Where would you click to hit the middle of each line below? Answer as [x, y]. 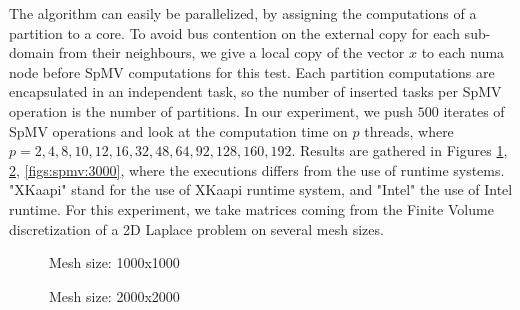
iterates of [474, 110]
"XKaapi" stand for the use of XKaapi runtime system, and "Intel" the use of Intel [261, 189]
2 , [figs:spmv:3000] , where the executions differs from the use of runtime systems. [257, 169]
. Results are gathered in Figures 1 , [399, 150]
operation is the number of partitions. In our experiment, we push [211, 110]
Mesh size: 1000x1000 [114, 262]
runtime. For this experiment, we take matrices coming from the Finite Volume [251, 208]
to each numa [463, 52]
